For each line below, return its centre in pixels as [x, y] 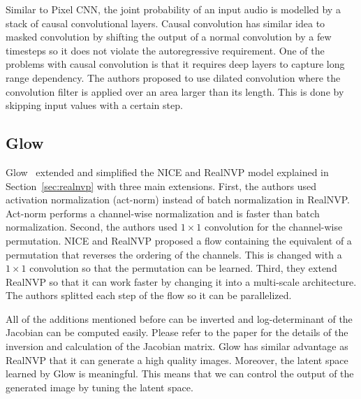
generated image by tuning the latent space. [100, 387]
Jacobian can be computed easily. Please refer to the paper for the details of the [177, 332]
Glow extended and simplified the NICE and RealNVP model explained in [167, 172]
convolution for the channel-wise [273, 227]
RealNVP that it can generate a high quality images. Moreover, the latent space [177, 360]
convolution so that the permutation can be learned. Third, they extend [183, 268]
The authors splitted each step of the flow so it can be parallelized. [149, 295]
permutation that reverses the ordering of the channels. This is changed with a [174, 254]
